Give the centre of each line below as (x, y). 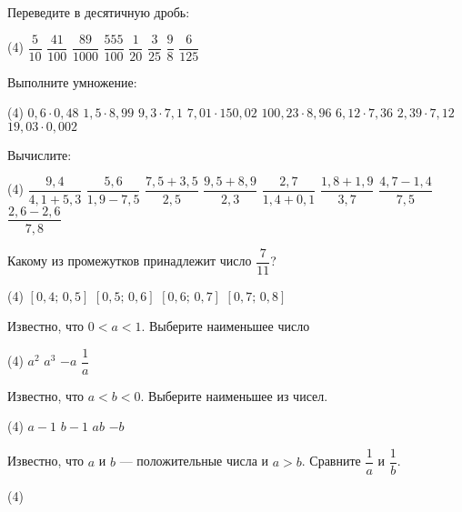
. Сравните (331, 461)
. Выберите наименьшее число (226, 326)
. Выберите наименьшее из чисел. (234, 395)
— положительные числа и (194, 461)
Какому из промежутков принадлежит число (130, 261)
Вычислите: (40, 154)
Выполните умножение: (72, 81)
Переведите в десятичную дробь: (99, 12)
